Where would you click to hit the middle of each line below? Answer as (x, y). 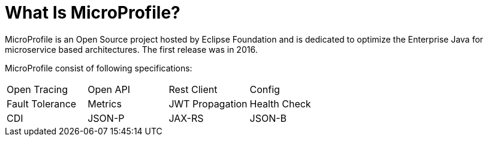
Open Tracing (37, 89)
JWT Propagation (208, 103)
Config (265, 89)
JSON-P (106, 118)
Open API (109, 89)
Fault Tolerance (42, 103)
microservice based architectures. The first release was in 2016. (131, 49)
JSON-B (268, 118)
